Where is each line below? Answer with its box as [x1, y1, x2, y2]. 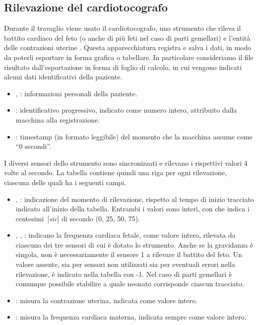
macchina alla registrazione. [15, 114, 100, 125]
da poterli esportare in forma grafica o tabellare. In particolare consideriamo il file [4, 52, 254, 62]
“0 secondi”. [15, 141, 52, 151]
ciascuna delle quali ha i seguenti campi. [4, 177, 126, 187]
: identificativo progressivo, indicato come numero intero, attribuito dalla [15, 105, 237, 115]
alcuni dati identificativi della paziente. [4, 71, 123, 82]
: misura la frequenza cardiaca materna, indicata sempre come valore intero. [15, 312, 247, 322]
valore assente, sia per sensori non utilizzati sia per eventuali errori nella [15, 259, 235, 269]
